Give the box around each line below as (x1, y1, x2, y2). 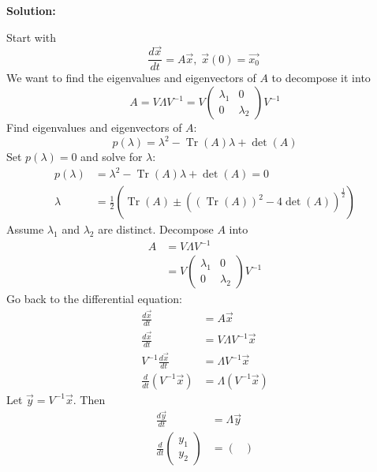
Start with (6, 28, 57, 45)
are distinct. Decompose (98, 221, 214, 238)
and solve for (80, 148, 143, 165)
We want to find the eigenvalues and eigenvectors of (6, 69, 256, 86)
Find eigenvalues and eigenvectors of (6, 119, 182, 136)
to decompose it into (271, 69, 371, 86)
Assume (6, 221, 44, 238)
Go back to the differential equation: (6, 290, 182, 307)
